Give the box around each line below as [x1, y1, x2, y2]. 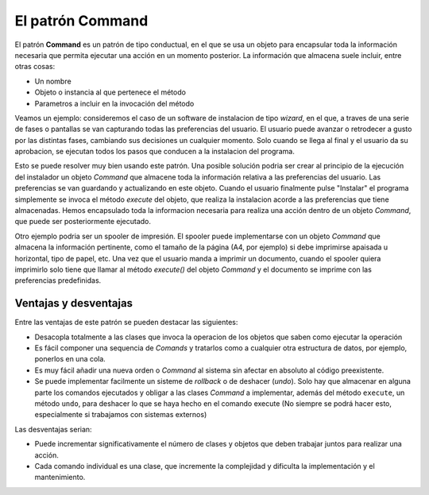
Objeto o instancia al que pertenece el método [34, 87, 187, 97]
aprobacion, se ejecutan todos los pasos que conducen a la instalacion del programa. [14, 147, 296, 157]
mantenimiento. [34, 473, 86, 482]
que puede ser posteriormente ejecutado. [14, 217, 151, 226]
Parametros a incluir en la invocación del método [34, 99, 195, 108]
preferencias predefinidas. [14, 276, 102, 285]
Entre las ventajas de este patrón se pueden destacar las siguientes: [14, 318, 238, 327]
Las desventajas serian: [14, 424, 92, 434]
